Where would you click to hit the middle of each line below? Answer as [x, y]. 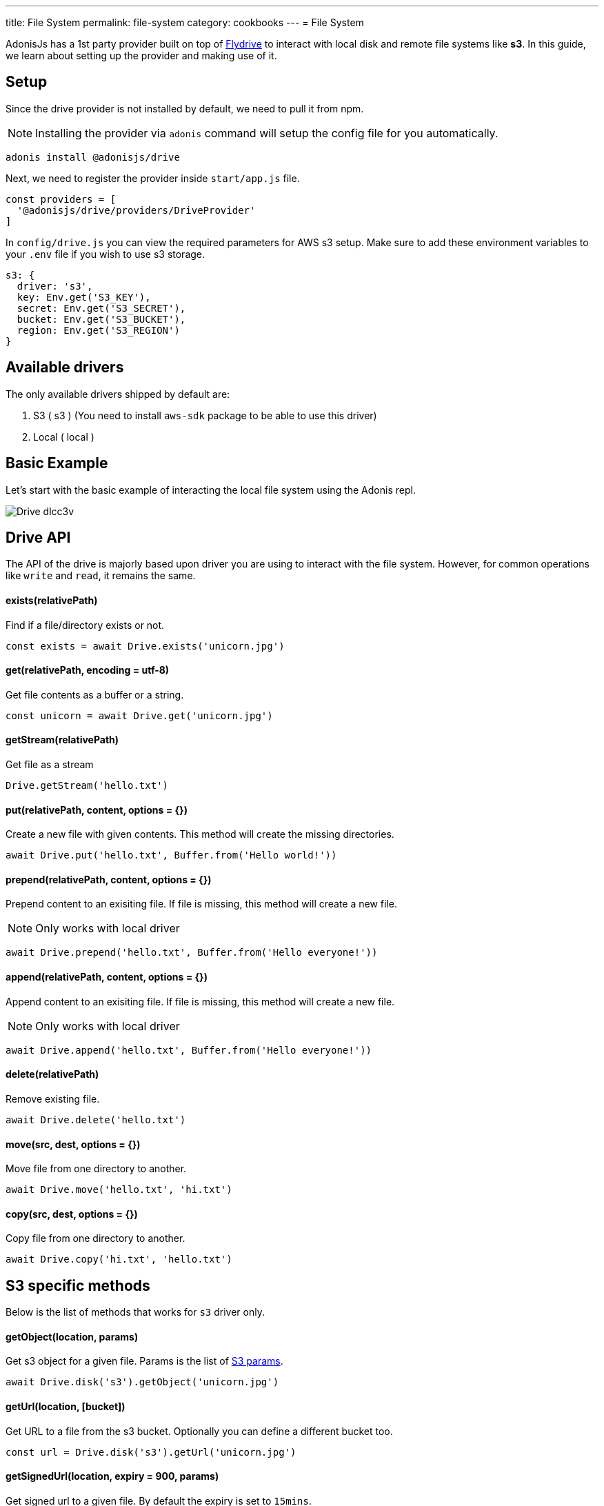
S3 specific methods [78, 1285]
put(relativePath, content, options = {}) [97, 810]
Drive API [38, 537]
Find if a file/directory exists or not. [85, 625]
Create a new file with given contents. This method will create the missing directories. [200, 834]
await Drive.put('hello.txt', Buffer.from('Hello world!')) [171, 855]
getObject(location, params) [72, 1336]
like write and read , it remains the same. [101, 576]
